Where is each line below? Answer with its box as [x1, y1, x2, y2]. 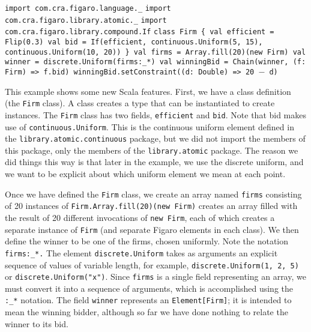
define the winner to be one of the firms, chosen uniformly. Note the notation [5, 235, 289, 247]
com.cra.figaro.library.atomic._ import [5, 16, 167, 25]
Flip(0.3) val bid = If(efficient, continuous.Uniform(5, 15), [5, 37, 263, 46]
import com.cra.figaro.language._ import [5, 4, 171, 13]
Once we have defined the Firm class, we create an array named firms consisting [5, 187, 302, 200]
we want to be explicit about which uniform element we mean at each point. [5, 168, 286, 180]
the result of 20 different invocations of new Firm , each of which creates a [5, 211, 275, 223]
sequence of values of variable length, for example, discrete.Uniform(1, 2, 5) [5, 258, 299, 271]
